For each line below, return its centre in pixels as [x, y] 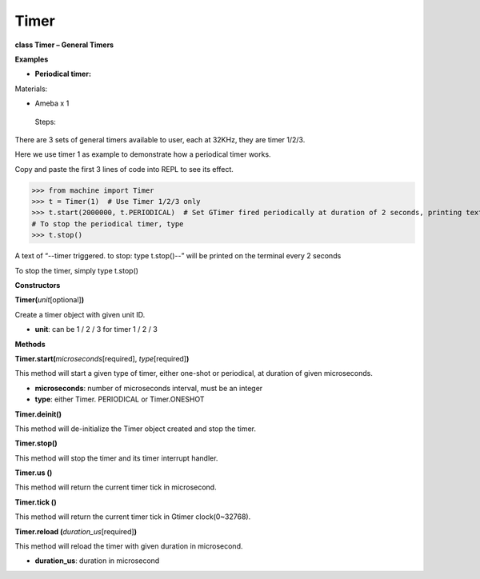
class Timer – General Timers [64, 45]
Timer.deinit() [38, 414]
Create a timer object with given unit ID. [80, 314]
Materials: [31, 89]
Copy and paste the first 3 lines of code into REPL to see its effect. [124, 169]
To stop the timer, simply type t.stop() [77, 270]
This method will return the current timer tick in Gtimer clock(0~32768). [133, 517]
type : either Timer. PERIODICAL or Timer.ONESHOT [120, 399]
